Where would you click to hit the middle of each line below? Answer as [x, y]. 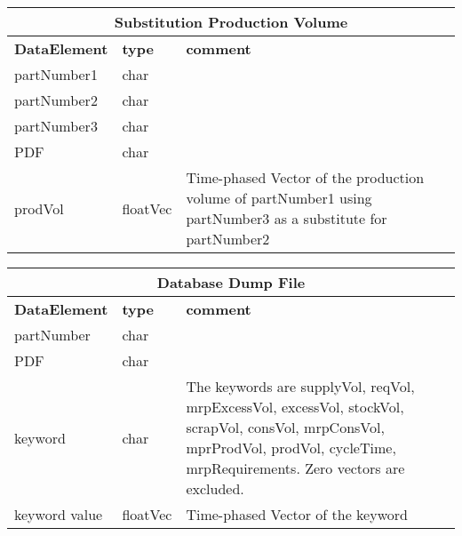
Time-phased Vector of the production [305, 177]
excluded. [215, 488]
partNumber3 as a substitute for [287, 218]
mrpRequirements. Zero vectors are [295, 468]
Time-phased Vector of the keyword [297, 514]
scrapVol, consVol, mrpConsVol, [285, 427]
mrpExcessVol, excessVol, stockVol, [295, 407]
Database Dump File [231, 282]
